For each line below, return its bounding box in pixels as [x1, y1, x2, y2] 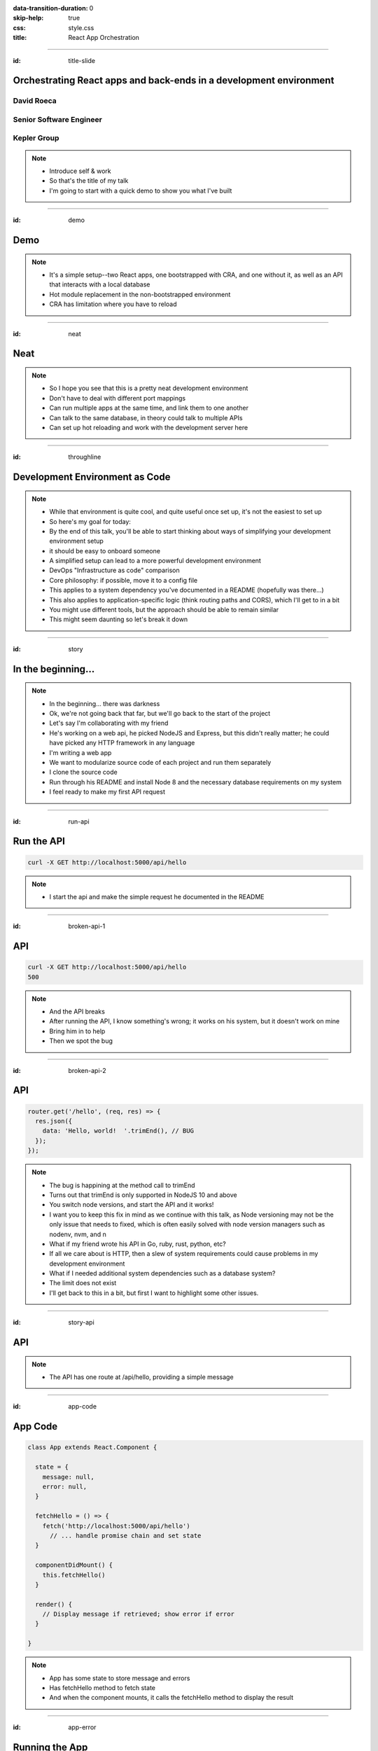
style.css [68, 23, 94, 32]
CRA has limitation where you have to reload [49, 300, 178, 308]
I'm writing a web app [49, 748, 112, 756]
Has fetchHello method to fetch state [49, 1684, 155, 1691]
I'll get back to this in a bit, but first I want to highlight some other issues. [49, 1289, 259, 1297]
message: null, [42, 1473, 94, 1481]
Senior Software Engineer [13, 114, 103, 124]
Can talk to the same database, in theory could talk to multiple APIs [49, 413, 243, 422]
